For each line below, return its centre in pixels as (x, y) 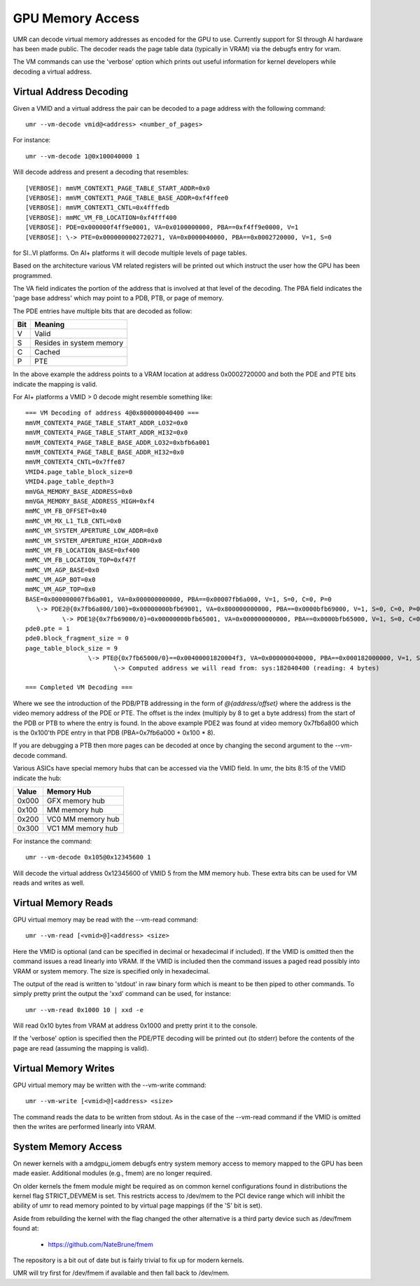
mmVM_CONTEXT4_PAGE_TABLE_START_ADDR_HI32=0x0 (107, 433)
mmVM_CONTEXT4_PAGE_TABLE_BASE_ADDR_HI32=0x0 (105, 452)
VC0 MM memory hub (83, 819)
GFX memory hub (76, 801)
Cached (47, 352)
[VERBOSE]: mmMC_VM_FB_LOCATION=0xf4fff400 (101, 217)
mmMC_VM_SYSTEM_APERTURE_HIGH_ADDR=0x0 (94, 540)
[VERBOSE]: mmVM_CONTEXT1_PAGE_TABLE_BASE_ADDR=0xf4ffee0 (127, 198)
